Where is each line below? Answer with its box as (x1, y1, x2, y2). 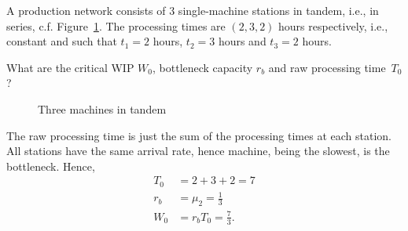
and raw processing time (268, 59, 386, 75)
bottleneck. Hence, (6, 157, 95, 174)
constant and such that (6, 33, 117, 49)
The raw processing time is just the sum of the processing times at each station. (6, 127, 391, 143)
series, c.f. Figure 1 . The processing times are (6, 17, 226, 34)
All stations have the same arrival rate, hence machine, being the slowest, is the (6, 143, 390, 159)
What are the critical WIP (6, 59, 134, 75)
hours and (218, 33, 266, 49)
